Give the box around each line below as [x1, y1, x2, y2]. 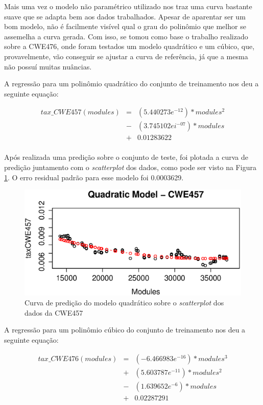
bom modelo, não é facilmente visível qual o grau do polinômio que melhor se [4, 21, 246, 32]
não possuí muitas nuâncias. [4, 61, 92, 72]
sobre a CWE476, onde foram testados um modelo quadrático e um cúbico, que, [4, 41, 255, 52]
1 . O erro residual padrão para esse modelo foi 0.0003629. [4, 172, 184, 182]
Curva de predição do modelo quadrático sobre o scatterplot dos [25, 297, 224, 308]
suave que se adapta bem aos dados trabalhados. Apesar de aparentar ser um [4, 11, 246, 21]
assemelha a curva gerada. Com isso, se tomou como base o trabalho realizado [4, 31, 248, 41]
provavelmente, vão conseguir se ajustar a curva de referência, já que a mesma [4, 51, 248, 61]
